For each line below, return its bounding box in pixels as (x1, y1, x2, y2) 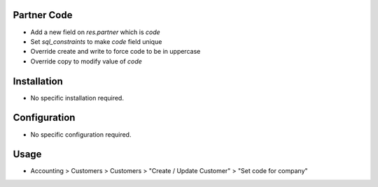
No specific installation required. (30, 93, 124, 102)
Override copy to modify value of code (30, 57, 143, 66)
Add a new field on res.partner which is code (30, 28, 160, 36)
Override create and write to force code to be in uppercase (30, 47, 201, 56)
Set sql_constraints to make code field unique (30, 37, 162, 45)
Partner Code (13, 9, 73, 21)
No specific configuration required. (30, 130, 132, 139)
